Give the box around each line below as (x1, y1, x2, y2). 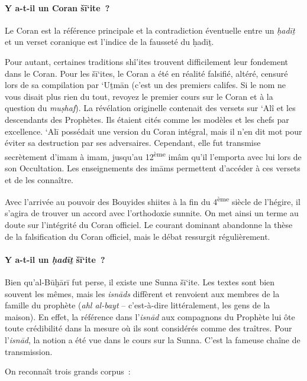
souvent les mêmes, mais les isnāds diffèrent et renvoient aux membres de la (5, 287, 280, 299)
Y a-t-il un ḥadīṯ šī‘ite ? (5, 253, 105, 265)
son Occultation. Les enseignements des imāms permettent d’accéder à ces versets (5, 161, 300, 174)
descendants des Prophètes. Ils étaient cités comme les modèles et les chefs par (5, 113, 289, 125)
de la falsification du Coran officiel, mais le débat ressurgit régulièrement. (5, 230, 270, 242)
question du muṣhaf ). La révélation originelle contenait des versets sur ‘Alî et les (5, 102, 296, 114)
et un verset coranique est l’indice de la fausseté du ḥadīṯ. (5, 35, 214, 48)
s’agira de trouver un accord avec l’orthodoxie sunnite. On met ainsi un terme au (5, 207, 299, 219)
